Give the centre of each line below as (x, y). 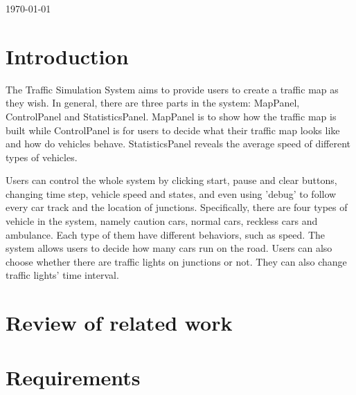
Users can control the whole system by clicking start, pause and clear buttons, (171, 180)
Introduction (67, 56)
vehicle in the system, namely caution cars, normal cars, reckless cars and (162, 221)
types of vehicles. (42, 157)
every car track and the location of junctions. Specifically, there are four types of (177, 207)
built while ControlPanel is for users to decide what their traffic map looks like (173, 130)
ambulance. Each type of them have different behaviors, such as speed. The (165, 234)
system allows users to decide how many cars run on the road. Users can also (169, 248)
